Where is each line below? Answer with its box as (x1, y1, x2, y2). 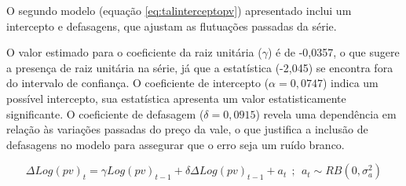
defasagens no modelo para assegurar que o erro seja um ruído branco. (6, 136, 345, 152)
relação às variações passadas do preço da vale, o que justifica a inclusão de (6, 121, 368, 137)
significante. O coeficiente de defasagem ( (6, 105, 204, 122)
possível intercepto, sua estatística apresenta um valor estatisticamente (6, 89, 346, 106)
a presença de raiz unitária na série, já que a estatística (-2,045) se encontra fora (6, 59, 393, 75)
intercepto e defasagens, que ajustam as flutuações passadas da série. (6, 17, 337, 34)
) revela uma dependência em (255, 105, 397, 122)
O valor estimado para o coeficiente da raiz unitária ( (6, 44, 262, 60)
